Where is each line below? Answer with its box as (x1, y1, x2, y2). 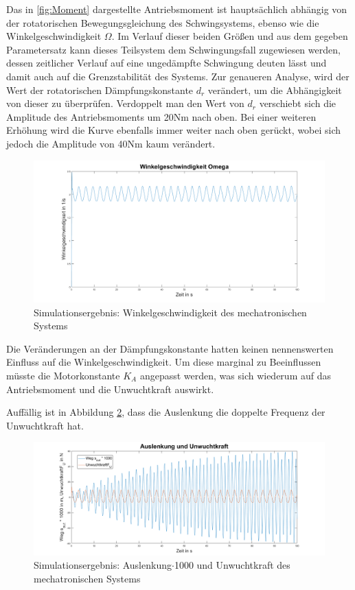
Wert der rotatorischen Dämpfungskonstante (6, 82, 194, 97)
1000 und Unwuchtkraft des (174, 558, 290, 572)
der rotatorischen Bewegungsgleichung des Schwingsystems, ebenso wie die (6, 15, 319, 29)
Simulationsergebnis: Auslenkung (34, 558, 172, 572)
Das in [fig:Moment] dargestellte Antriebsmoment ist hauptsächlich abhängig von (6, 2, 347, 16)
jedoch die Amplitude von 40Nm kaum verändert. (6, 136, 216, 150)
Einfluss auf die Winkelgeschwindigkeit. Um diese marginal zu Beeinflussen (6, 355, 321, 369)
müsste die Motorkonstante (6, 368, 120, 382)
